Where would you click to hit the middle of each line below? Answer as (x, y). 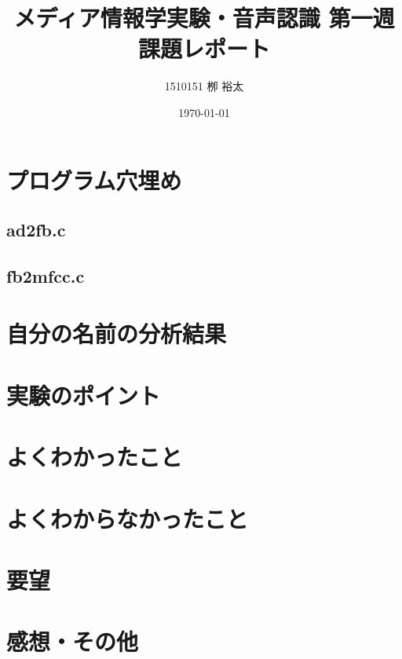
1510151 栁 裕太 (204, 86)
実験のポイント (84, 395)
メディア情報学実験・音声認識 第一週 (204, 18)
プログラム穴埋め (94, 179)
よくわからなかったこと (128, 518)
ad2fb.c (36, 230)
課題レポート (204, 48)
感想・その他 (73, 641)
